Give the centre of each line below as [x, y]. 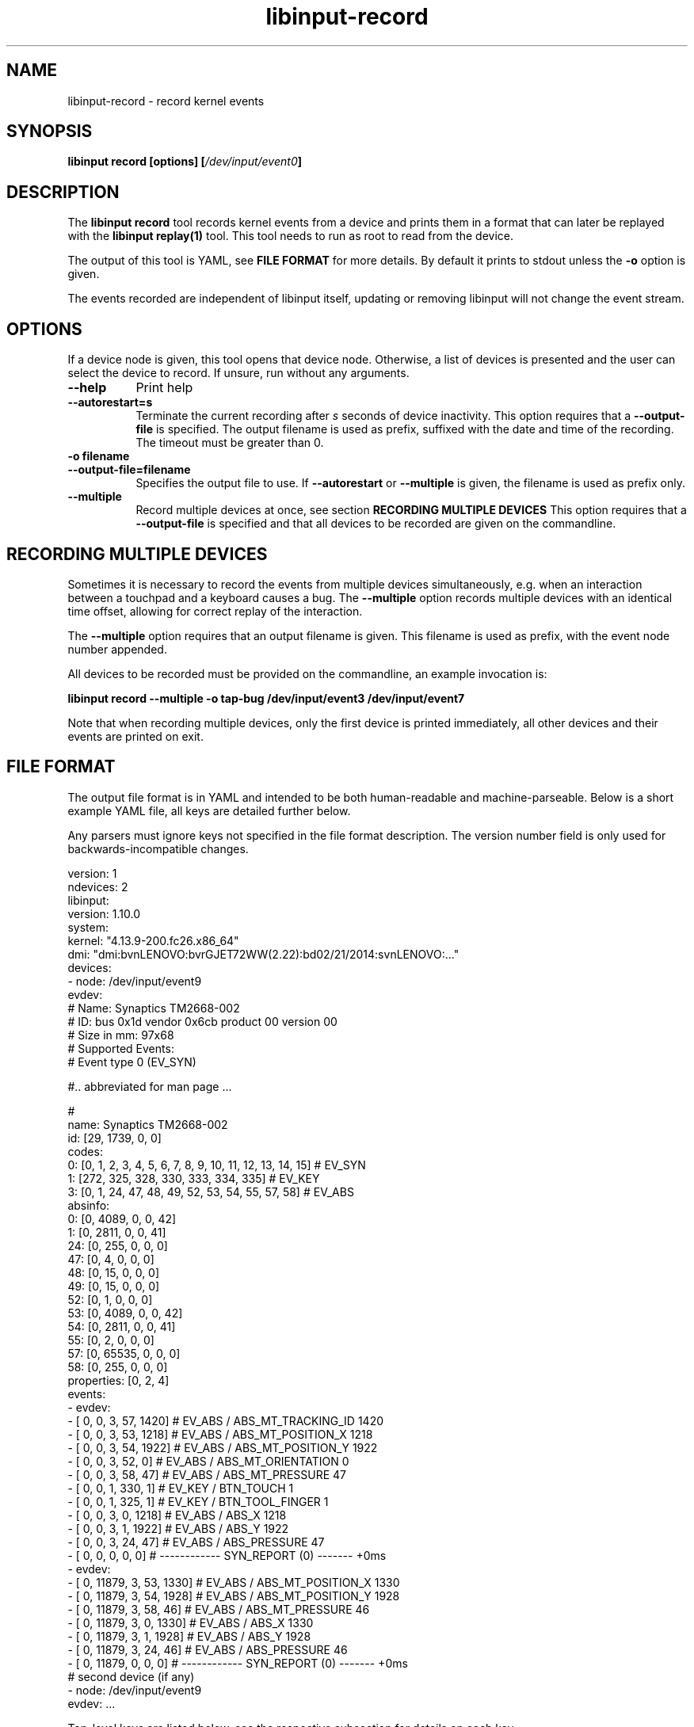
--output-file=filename [129, 470]
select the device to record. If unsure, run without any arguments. [238, 373]
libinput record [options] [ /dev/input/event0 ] [185, 162]
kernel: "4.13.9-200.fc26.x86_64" [153, 940]
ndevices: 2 [98, 886]
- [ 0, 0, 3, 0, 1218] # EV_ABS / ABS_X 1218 [177, 1515]
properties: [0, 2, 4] [118, 1380]
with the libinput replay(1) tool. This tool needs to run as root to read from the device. [290, 236]
